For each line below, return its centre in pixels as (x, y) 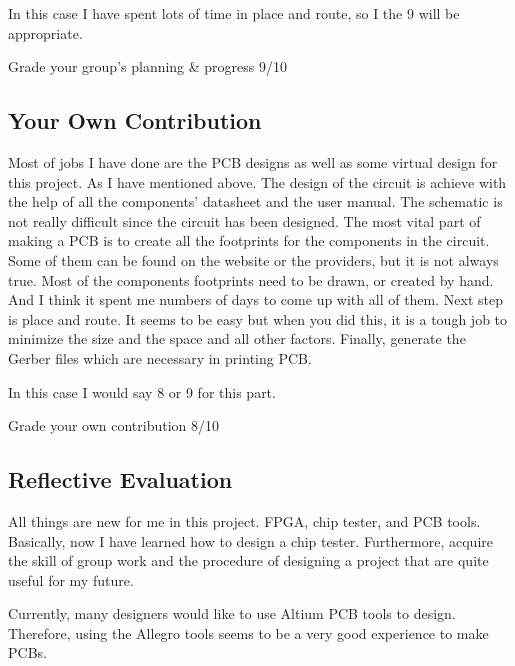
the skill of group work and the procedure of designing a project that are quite (248, 560)
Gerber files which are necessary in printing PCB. (160, 357)
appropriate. (45, 32)
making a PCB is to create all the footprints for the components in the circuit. (249, 240)
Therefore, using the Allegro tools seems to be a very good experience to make (248, 632)
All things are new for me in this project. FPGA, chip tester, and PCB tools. (244, 520)
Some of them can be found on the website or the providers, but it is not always (253, 259)
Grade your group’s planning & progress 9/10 (148, 66)
